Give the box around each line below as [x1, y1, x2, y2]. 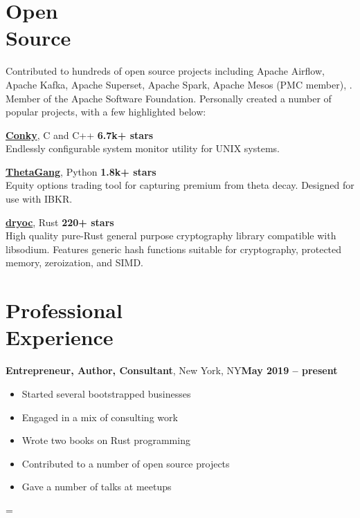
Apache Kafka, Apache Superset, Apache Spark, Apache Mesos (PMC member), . [6, 77, 352, 91]
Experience [6, 323, 114, 351]
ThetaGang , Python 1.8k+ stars [6, 164, 156, 178]
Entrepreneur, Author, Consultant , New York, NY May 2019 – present [6, 363, 338, 378]
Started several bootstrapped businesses [21, 386, 191, 400]
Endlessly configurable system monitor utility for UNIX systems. [6, 141, 280, 156]
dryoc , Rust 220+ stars [6, 214, 114, 229]
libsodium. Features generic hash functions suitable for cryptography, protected [6, 241, 342, 256]
